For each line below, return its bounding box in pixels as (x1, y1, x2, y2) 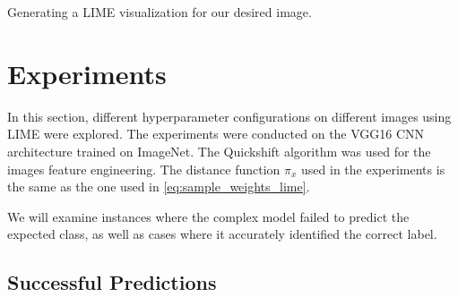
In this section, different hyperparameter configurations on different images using (7, 106, 452, 125)
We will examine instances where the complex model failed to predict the (7, 207, 410, 225)
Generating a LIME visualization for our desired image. (7, 3, 312, 21)
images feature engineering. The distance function (7, 159, 281, 178)
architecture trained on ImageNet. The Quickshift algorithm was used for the (7, 141, 431, 160)
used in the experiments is (301, 159, 445, 178)
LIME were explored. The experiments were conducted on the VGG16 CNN (7, 124, 425, 143)
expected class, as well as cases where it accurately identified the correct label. (7, 225, 437, 243)
